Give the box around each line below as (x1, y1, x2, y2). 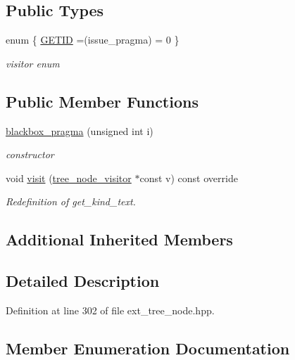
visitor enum (6, 56, 60, 70)
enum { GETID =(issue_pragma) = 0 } (6, 32, 180, 47)
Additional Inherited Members (6, 229, 233, 250)
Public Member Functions (6, 90, 199, 112)
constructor (6, 147, 54, 162)
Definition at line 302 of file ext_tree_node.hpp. (6, 302, 215, 317)
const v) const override (139, 170, 238, 185)
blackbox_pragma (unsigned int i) (6, 123, 153, 138)
